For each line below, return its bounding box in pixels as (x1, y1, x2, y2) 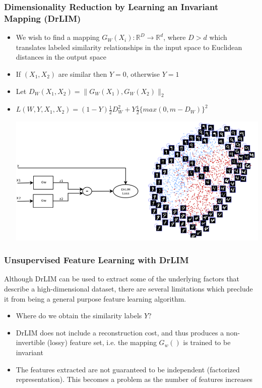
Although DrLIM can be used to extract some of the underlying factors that (4, 273, 240, 284)
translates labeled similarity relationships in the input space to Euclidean (16, 41, 242, 52)
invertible (16, 337, 45, 348)
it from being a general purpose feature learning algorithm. (4, 293, 186, 304)
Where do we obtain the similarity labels (16, 310, 142, 321)
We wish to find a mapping (16, 32, 100, 42)
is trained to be (183, 337, 231, 348)
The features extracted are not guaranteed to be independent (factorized (16, 364, 240, 374)
